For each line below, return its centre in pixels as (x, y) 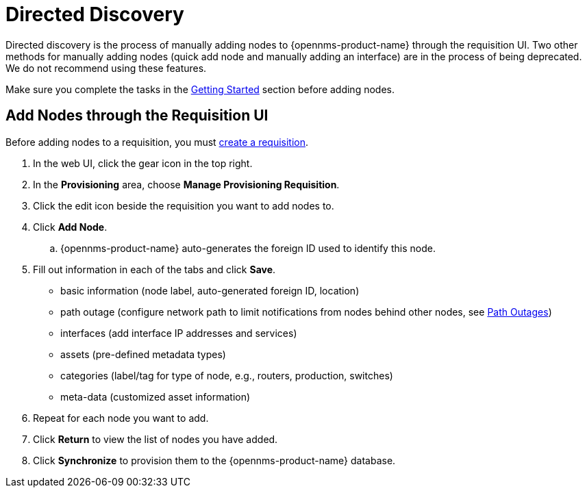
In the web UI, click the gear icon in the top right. (143, 163)
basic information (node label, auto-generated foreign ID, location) (210, 290)
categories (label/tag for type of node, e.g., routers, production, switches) (227, 375)
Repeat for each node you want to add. (121, 418)
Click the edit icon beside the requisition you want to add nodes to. (184, 205)
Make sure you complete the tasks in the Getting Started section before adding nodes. (200, 89)
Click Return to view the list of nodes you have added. (155, 439)
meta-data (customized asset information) (155, 396)
